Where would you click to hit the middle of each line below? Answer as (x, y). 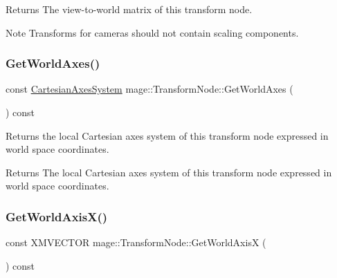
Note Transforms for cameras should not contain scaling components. (152, 32)
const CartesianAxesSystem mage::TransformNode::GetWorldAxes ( (149, 89)
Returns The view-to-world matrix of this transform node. (129, 9)
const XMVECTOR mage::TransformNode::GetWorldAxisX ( (136, 242)
